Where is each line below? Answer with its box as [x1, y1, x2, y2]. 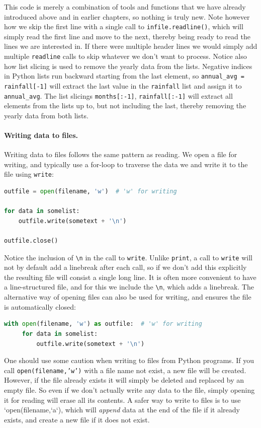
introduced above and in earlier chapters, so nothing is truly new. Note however [4, 11, 250, 22]
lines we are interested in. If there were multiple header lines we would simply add [4, 41, 257, 51]
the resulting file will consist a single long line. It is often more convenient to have [4, 271, 256, 282]
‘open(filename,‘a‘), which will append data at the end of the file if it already [4, 404, 240, 415]
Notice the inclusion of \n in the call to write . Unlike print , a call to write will [4, 252, 252, 262]
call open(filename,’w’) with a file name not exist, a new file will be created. [4, 365, 246, 375]
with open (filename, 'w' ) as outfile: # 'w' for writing [4, 320, 202, 328]
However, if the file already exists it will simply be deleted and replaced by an [4, 375, 244, 385]
